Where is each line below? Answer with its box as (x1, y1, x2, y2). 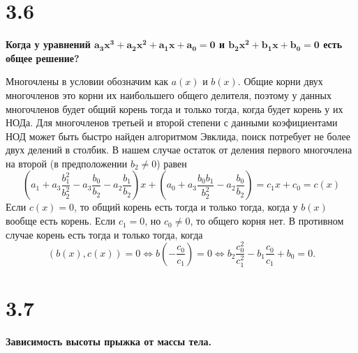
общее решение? (6, 50, 80, 65)
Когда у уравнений (6, 37, 91, 52)
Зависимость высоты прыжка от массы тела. (6, 333, 211, 348)
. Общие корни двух (237, 74, 323, 89)
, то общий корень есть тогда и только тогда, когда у (74, 200, 298, 214)
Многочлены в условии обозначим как (6, 74, 168, 89)
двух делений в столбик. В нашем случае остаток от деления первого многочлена (6, 142, 352, 157)
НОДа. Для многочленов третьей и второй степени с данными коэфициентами (6, 115, 338, 130)
